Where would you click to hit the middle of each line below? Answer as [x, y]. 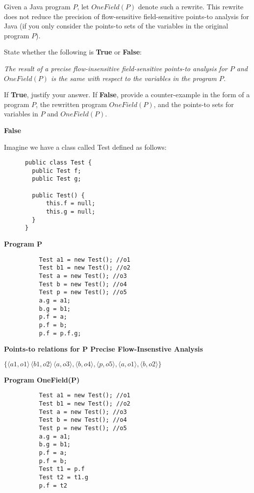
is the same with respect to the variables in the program [134, 78]
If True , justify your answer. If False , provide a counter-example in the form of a [127, 95]
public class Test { [58, 163]
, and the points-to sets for [194, 104]
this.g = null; [71, 212]
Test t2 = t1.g [63, 477]
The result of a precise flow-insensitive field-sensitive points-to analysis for [116, 68]
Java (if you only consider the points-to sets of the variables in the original [116, 26]
